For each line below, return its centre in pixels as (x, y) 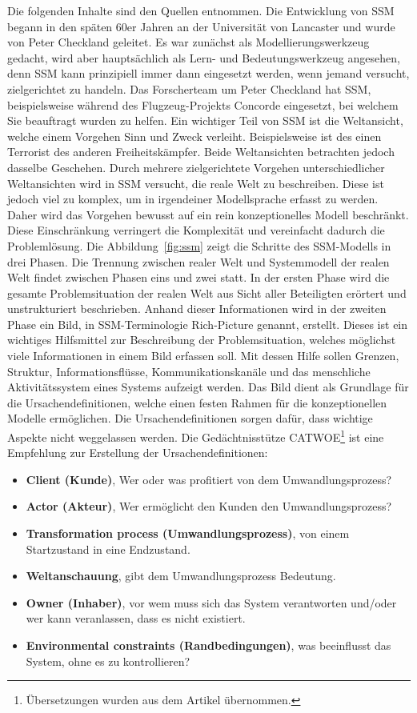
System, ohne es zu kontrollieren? (108, 661)
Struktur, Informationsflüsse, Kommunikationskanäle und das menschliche (189, 371)
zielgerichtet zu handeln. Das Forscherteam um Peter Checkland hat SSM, (189, 88)
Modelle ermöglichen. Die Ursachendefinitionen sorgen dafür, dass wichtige (190, 418)
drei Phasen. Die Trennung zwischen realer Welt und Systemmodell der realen (198, 261)
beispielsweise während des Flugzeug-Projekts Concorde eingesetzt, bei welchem (203, 104)
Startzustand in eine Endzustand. (108, 549)
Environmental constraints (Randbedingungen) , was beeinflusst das (208, 645)
